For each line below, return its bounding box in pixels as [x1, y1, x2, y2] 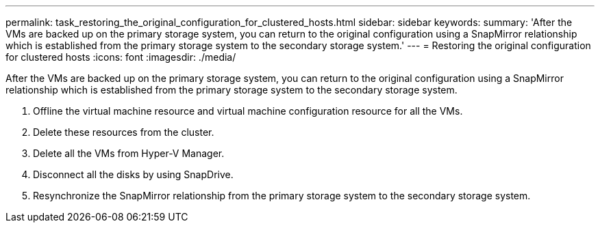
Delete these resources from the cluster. [33, 126, 214, 138]
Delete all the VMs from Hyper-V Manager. [33, 147, 225, 159]
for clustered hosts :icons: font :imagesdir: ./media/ [5, 51, 236, 63]
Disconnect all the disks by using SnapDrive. [33, 169, 234, 180]
